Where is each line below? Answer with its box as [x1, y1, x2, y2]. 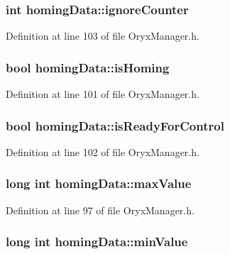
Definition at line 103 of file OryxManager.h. [6, 28, 199, 43]
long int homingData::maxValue [6, 175, 192, 192]
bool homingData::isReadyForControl [6, 116, 224, 134]
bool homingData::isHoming [6, 58, 170, 76]
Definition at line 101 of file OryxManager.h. [6, 87, 199, 101]
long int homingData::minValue [6, 233, 188, 250]
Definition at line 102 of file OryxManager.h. [6, 144, 199, 159]
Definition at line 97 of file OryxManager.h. [6, 202, 195, 217]
